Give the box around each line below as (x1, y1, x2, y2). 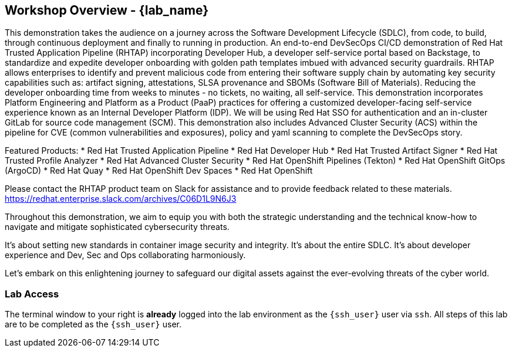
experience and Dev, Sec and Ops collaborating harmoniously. (5, 250, 246, 260)
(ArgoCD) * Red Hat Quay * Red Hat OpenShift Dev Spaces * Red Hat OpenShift (5, 165, 313, 176)
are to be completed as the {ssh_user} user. (5, 319, 181, 330)
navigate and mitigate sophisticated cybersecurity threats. (5, 222, 230, 232)
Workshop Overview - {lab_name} (5, 3, 209, 18)
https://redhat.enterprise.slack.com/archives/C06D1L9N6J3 (5, 194, 237, 204)
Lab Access (5, 287, 59, 300)
